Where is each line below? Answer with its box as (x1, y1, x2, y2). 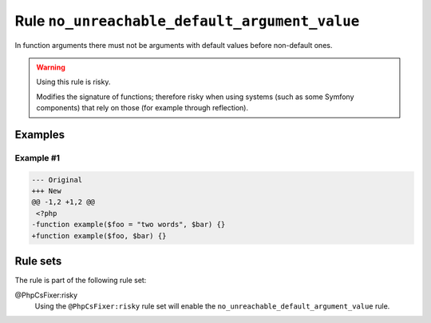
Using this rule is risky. (36, 77, 111, 87)
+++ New (31, 186, 61, 196)
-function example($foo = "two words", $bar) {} (31, 220, 226, 229)
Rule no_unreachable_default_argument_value (14, 12, 360, 30)
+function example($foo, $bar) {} (31, 231, 167, 240)
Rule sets (14, 254, 62, 268)
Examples (14, 128, 65, 142)
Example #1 (14, 152, 60, 163)
